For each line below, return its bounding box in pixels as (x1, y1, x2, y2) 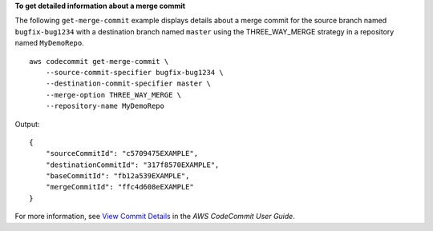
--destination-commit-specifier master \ (45, 79, 212, 88)
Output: (14, 119, 40, 129)
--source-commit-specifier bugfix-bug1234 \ (45, 68, 224, 77)
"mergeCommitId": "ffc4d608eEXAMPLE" (45, 182, 194, 192)
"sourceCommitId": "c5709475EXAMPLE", (45, 149, 199, 158)
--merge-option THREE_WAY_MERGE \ (45, 90, 182, 99)
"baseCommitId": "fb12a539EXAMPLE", (45, 172, 190, 181)
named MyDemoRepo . (14, 38, 84, 48)
